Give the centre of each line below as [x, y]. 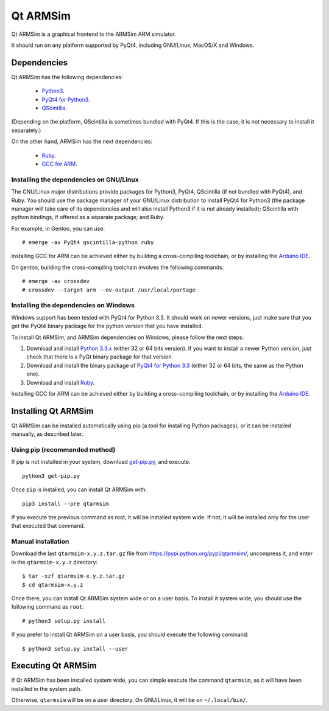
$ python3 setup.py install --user [75, 649]
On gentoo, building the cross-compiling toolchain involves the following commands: [118, 267]
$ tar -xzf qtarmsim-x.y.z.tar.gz [73, 576]
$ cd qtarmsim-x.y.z [53, 585]
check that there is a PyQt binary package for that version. [100, 357]
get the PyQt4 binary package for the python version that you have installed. [107, 326]
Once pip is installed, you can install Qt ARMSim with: [79, 489]
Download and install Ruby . [61, 382]
